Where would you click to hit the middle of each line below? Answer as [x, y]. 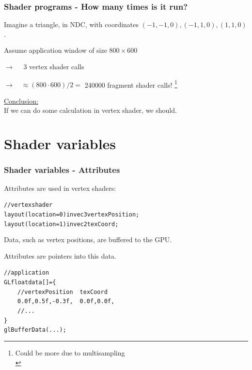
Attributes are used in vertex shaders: [60, 188]
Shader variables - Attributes [62, 170]
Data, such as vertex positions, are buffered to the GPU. [88, 239]
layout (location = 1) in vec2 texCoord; [61, 224]
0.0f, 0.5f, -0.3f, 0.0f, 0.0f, [66, 301]
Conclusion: [21, 100]
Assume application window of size [55, 50]
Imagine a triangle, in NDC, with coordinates [71, 24]
